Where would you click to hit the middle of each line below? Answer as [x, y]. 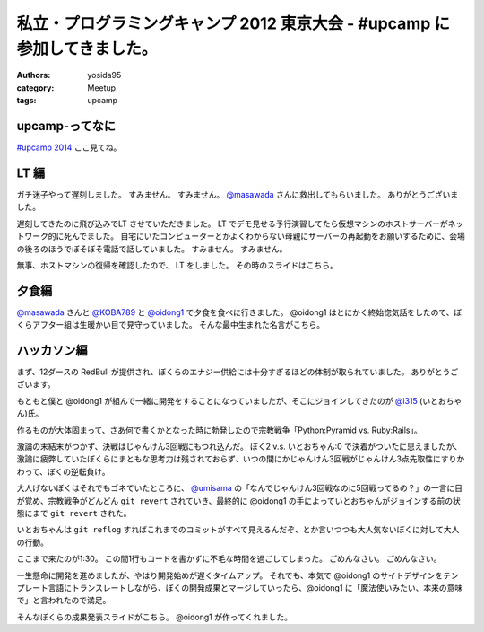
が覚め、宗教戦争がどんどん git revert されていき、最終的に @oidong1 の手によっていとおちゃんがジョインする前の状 [238, 500]
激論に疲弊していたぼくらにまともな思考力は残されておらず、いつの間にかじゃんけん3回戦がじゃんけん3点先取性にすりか [241, 459]
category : [35, 88]
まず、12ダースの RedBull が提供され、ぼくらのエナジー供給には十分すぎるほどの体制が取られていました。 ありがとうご [238, 372]
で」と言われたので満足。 [64, 601]
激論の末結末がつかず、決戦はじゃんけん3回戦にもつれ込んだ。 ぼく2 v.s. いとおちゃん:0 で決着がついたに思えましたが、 [239, 447]
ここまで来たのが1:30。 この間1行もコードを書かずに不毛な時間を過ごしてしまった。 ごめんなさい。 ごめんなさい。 [229, 559]
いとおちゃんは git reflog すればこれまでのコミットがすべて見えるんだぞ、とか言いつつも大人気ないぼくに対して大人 [238, 530]
